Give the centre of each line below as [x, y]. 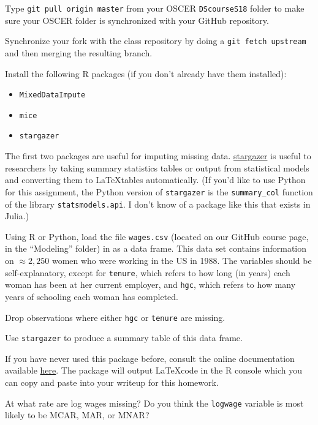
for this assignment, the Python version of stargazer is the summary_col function [159, 191]
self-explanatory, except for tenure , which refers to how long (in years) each [148, 272]
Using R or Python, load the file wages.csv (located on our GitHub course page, [157, 236]
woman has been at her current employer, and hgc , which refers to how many [150, 284]
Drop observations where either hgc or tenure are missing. [115, 317]
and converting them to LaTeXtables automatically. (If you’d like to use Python [155, 180]
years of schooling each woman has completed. [92, 296]
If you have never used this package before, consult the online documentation [150, 358]
